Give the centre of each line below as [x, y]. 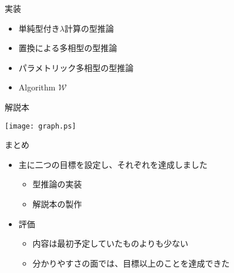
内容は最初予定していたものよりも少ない [110, 243]
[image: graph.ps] [40, 126]
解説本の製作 [57, 204]
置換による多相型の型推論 [68, 48]
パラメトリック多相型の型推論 [76, 67]
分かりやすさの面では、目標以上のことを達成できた [131, 263]
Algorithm [37, 87]
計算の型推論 [89, 28]
